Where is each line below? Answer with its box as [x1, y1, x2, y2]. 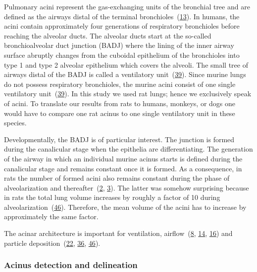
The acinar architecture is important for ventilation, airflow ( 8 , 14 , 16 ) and [4, 228, 233, 238]
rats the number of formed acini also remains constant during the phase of [4, 173, 230, 183]
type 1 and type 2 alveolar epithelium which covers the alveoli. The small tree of [4, 59, 248, 70]
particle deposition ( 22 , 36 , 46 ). [4, 237, 101, 248]
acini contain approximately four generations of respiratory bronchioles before [4, 21, 240, 31]
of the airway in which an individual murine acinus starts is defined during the [4, 153, 243, 163]
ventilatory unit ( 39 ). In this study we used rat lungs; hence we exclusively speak [4, 88, 252, 99]
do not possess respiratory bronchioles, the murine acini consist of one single [4, 78, 236, 89]
